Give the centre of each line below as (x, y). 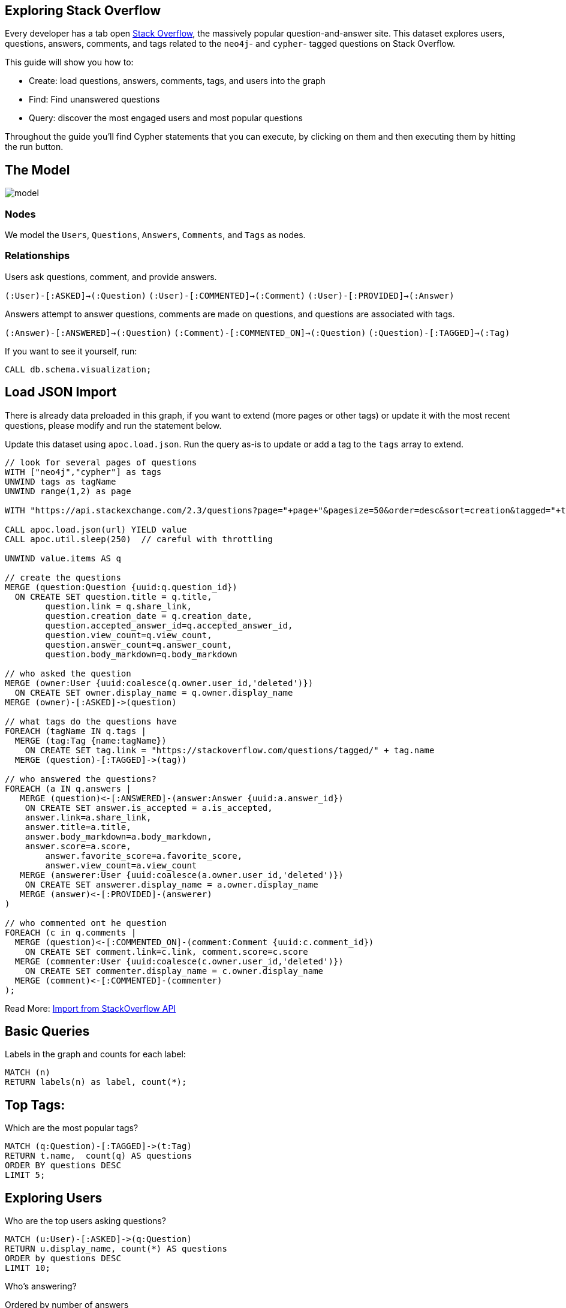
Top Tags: (35, 1105)
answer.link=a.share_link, (88, 817)
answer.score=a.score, (78, 846)
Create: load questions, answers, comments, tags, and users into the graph (177, 81)
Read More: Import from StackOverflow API (91, 1008)
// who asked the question (68, 673)
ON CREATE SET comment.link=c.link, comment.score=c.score (166, 951)
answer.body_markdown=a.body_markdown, (118, 836)
